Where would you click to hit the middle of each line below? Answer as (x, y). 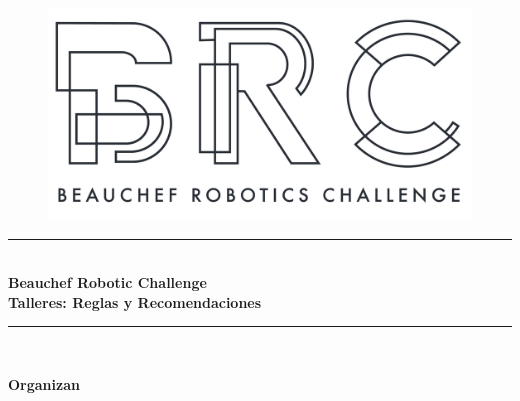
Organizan (44, 383)
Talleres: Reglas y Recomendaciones (135, 301)
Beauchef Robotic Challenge (107, 282)
